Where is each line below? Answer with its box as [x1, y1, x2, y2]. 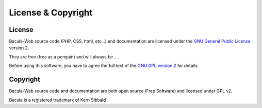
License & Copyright [9, 7, 93, 18]
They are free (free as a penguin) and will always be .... [9, 54, 119, 60]
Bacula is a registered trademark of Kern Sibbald [9, 97, 106, 103]
